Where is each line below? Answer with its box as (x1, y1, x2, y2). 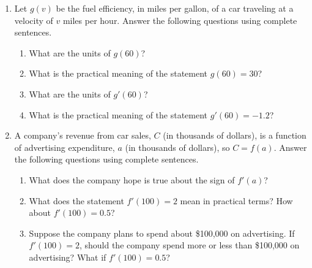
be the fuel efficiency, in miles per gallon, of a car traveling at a (56, 2, 294, 14)
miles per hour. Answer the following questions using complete (62, 13, 297, 26)
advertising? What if (29, 250, 106, 263)
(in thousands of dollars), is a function (163, 129, 306, 142)
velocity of (14, 13, 53, 26)
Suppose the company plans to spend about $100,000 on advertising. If (29, 226, 295, 239)
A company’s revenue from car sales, (14, 129, 151, 142)
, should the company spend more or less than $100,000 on (79, 239, 300, 251)
